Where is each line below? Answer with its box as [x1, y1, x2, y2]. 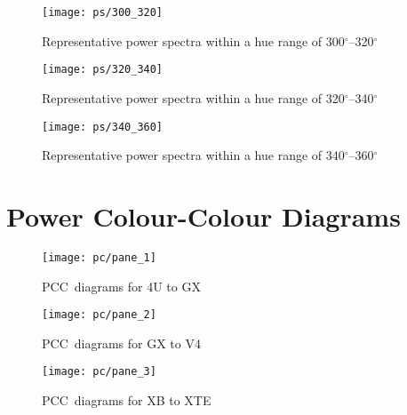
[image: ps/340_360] [42, 120, 164, 133]
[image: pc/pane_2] [42, 308, 156, 322]
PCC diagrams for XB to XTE [42, 391, 211, 410]
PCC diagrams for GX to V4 [42, 333, 201, 352]
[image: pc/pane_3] [42, 365, 156, 379]
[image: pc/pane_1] [42, 251, 156, 264]
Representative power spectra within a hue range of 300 [42, 31, 345, 50]
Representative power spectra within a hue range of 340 [42, 146, 345, 164]
